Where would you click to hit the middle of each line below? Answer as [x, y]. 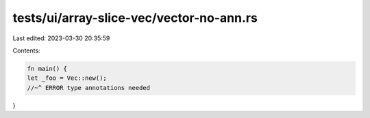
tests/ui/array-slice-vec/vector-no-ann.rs [135, 18]
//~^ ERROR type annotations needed [89, 88]
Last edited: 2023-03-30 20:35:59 [61, 38]
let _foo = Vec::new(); [67, 78]
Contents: [26, 50]
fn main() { [47, 69]
